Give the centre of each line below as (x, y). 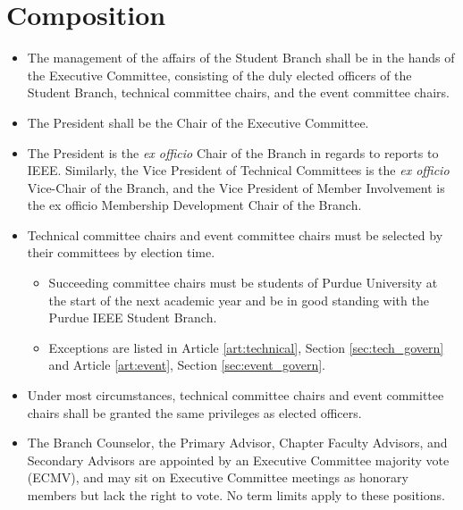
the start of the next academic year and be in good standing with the (239, 300)
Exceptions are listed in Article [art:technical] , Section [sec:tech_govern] (246, 347)
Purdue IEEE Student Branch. (133, 318)
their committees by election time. (121, 252)
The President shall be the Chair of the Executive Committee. (198, 122)
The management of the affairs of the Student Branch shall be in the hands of (241, 58)
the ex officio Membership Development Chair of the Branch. (194, 205)
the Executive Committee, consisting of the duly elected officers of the (219, 75)
